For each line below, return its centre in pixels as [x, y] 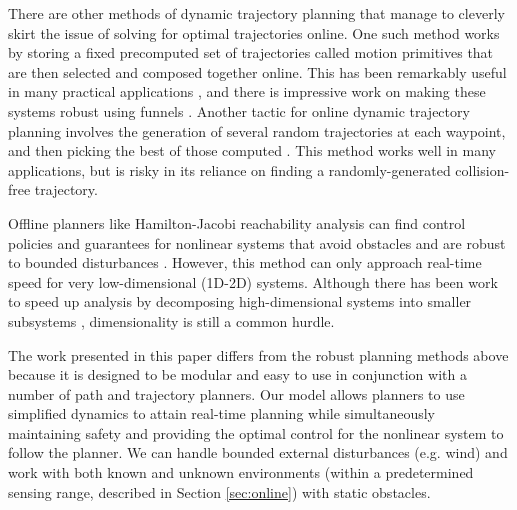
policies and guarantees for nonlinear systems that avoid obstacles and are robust [257, 242]
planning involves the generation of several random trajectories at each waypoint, [257, 130]
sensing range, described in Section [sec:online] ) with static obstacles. [219, 491]
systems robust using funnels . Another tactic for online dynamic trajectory [239, 110]
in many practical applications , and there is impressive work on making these [247, 91]
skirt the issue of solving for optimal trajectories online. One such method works [254, 32]
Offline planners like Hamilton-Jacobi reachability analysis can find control [237, 222]
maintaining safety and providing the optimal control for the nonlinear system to [256, 432]
